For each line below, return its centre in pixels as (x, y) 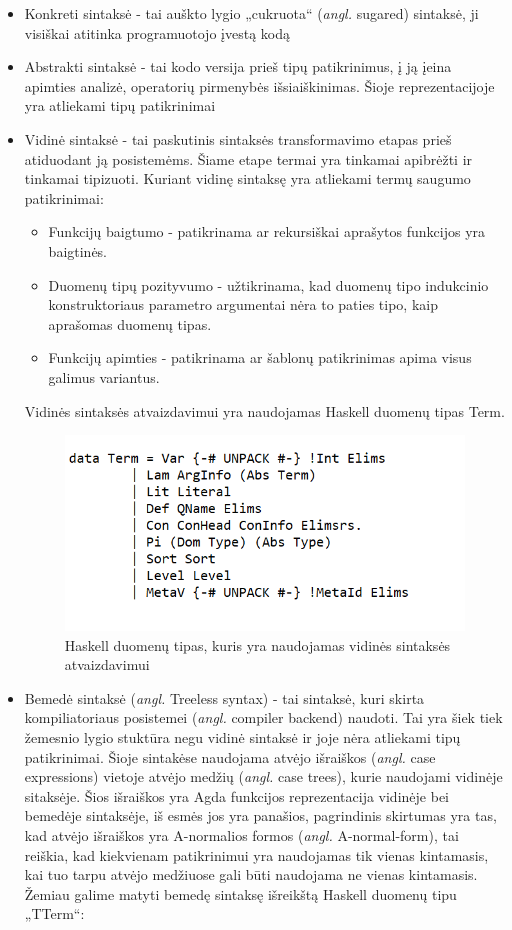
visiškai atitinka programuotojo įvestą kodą (157, 32)
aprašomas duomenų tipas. (130, 323)
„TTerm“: (54, 913)
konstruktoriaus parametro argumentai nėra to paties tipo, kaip (243, 304)
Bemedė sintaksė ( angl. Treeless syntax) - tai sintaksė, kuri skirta (224, 697)
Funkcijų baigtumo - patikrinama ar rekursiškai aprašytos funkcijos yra (267, 231)
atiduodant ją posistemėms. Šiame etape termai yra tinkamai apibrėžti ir (248, 158)
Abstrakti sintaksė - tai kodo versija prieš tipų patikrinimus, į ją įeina (238, 66)
